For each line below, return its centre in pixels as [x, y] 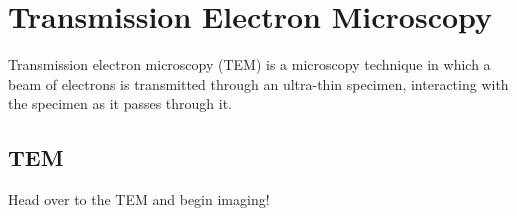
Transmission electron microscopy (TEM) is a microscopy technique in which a [249, 64]
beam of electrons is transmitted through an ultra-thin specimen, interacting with [258, 83]
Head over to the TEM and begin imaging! [139, 199]
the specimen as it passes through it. [120, 103]
